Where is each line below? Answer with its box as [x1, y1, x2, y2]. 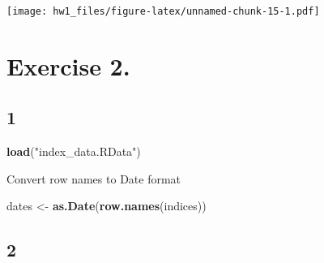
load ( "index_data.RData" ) [6, 143, 141, 160]
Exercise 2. [6, 49, 130, 82]
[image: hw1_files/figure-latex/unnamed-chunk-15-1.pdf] [6, 6, 320, 17]
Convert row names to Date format [6, 170, 181, 187]
